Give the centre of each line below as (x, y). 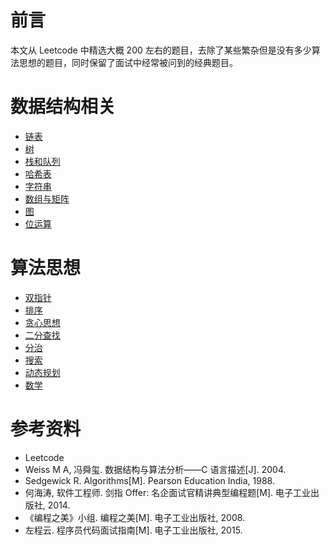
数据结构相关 (63, 107)
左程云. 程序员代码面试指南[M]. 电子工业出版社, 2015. (133, 530)
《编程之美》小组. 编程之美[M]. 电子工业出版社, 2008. (135, 517)
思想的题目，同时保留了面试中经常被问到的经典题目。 (128, 62)
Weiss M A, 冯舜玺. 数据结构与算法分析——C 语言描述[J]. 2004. (155, 469)
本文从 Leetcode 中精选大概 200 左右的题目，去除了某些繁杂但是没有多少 (161, 50)
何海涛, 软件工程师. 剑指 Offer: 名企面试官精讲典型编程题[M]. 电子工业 (168, 492)
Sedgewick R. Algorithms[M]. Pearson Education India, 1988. (149, 480)
